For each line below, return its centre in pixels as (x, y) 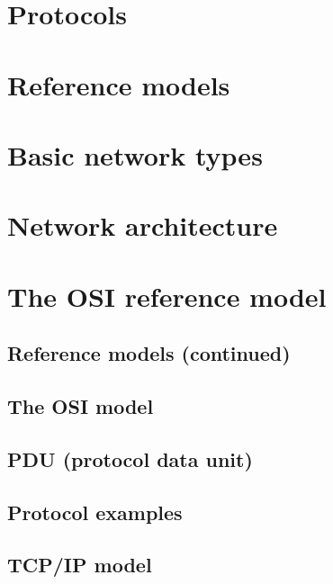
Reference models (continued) (149, 353)
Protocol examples (95, 512)
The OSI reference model (167, 296)
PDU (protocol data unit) (130, 458)
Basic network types (135, 154)
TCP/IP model (80, 565)
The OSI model (81, 406)
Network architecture (143, 225)
